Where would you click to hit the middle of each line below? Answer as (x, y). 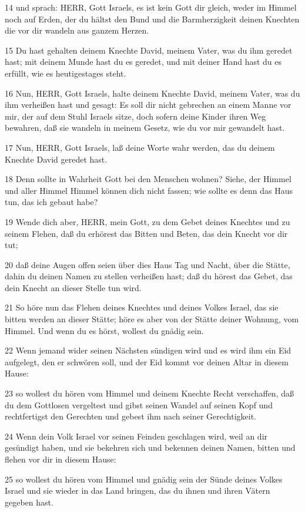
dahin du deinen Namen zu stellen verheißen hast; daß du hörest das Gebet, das (149, 276)
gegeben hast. (29, 502)
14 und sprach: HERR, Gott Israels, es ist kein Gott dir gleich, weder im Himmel (151, 7)
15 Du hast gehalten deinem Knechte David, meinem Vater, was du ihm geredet (149, 50)
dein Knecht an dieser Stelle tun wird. (73, 287)
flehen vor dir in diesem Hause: (61, 459)
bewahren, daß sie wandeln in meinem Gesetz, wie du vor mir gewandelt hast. (145, 128)
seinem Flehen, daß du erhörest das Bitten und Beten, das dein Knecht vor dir (146, 233)
